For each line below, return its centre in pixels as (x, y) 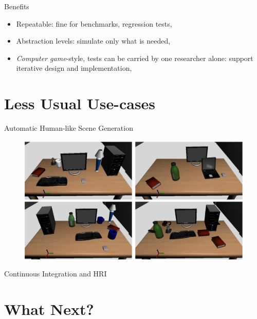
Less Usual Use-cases (80, 103)
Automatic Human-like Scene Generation (69, 128)
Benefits (17, 6)
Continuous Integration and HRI (56, 274)
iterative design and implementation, (74, 68)
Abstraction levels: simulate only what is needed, (93, 41)
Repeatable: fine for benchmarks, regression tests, (94, 23)
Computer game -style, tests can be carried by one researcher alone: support (135, 58)
